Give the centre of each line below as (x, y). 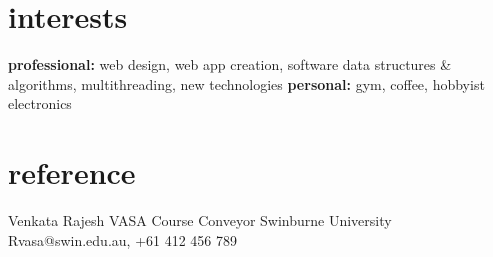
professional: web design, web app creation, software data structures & (230, 64)
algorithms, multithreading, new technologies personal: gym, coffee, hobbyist (246, 83)
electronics (40, 103)
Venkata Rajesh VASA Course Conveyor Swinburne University (200, 220)
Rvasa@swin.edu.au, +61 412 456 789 (123, 239)
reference (72, 172)
